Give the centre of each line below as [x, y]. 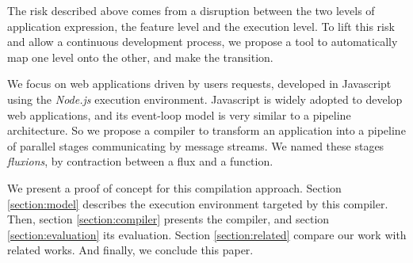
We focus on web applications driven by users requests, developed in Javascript [199, 84]
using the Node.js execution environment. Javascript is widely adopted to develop [205, 99]
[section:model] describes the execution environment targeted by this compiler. [198, 203]
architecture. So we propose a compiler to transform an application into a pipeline [206, 130]
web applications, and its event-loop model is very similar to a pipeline [179, 114]
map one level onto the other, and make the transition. [140, 57]
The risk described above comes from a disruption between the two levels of [191, 10]
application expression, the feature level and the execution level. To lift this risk [201, 26]
